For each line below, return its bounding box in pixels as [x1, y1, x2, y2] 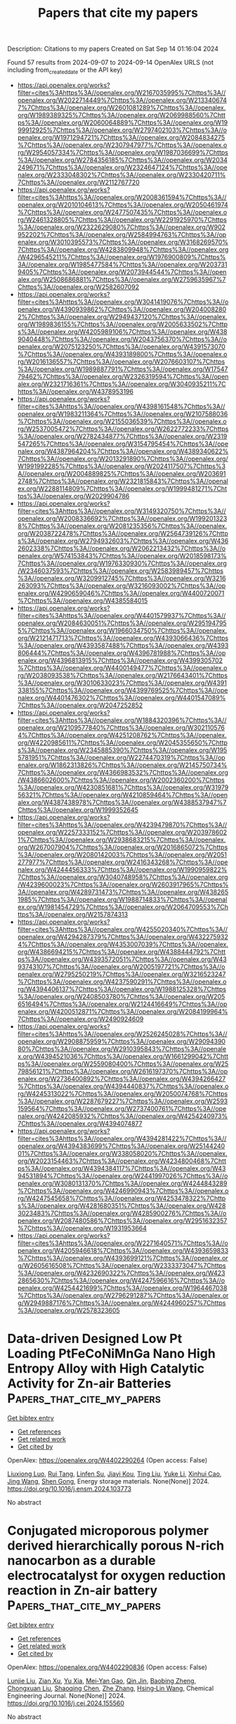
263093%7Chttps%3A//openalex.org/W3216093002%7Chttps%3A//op [17, 581, 226, 590]
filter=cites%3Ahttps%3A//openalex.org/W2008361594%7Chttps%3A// [17, 193, 227, 201]
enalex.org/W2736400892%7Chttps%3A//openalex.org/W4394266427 [17, 1074, 226, 1083]
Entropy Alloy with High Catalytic [7, 1360, 205, 1377]
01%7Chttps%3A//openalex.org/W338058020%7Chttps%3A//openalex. [17, 1149, 228, 1157]
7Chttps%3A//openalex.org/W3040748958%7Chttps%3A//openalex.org [17, 873, 228, 881]
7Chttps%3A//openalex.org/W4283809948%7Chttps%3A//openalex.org [17, 245, 229, 254]
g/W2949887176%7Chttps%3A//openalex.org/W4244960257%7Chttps [17, 1299, 226, 1307]
